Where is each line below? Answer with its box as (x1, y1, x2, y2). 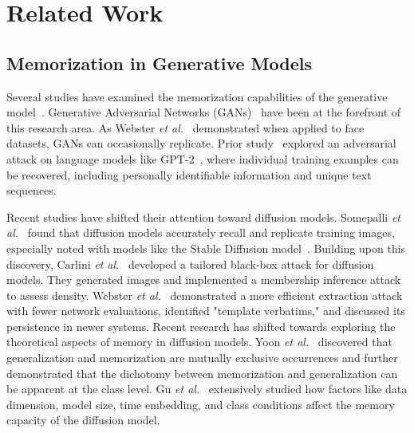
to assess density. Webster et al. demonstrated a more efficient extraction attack (6, 286, 403, 303)
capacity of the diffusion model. (6, 411, 160, 428)
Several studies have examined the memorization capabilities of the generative (6, 88, 388, 104)
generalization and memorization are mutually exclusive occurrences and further (6, 349, 398, 366)
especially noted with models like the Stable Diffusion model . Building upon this (6, 239, 406, 256)
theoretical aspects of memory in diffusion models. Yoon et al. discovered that (6, 333, 392, 350)
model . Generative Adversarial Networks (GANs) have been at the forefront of (6, 104, 401, 120)
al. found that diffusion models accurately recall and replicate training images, (6, 224, 395, 241)
